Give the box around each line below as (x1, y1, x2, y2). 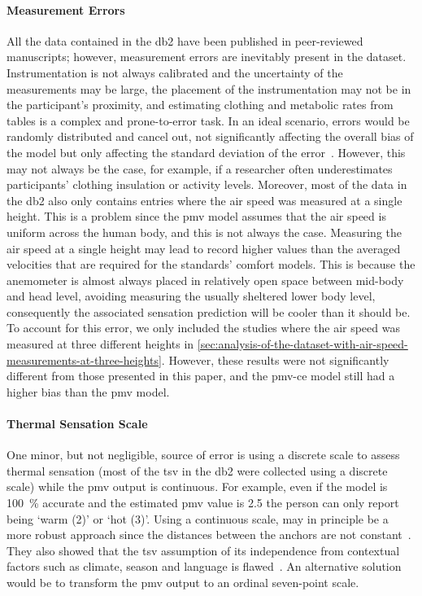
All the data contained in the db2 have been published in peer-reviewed (7, 32, 363, 49)
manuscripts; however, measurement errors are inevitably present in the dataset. (7, 48, 407, 65)
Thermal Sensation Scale (7, 415, 148, 432)
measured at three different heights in (7, 335, 194, 353)
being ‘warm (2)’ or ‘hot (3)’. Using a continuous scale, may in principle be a (7, 510, 389, 527)
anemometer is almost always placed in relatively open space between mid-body (7, 271, 404, 288)
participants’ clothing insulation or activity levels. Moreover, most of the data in (7, 176, 407, 193)
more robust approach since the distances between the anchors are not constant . (7, 526, 411, 543)
